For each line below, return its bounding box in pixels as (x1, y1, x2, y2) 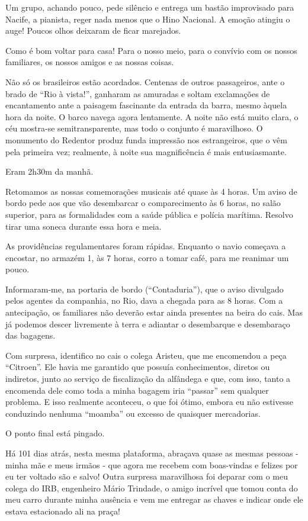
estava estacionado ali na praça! (5, 504, 120, 517)
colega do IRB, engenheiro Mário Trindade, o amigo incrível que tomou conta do (5, 481, 298, 494)
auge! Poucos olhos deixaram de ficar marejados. (5, 24, 181, 37)
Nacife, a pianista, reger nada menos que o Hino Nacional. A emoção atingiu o (5, 12, 290, 25)
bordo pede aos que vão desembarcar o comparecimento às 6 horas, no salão (5, 197, 281, 209)
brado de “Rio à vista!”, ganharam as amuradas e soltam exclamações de (5, 87, 270, 99)
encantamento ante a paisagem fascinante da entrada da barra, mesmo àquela (5, 99, 287, 111)
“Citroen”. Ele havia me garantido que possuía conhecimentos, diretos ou (5, 361, 270, 373)
